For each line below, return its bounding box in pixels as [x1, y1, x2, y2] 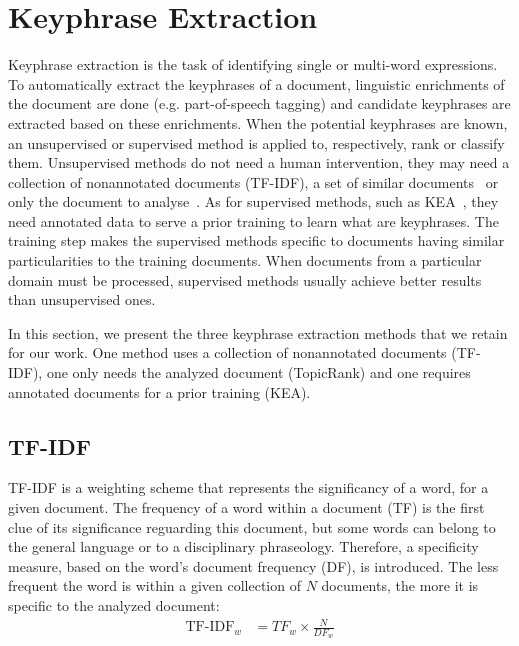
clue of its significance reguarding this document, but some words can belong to [8, 516, 496, 537]
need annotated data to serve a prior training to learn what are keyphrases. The [8, 210, 499, 231]
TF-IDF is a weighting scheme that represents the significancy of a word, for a [8, 477, 489, 498]
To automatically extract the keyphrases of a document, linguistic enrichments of [8, 73, 505, 94]
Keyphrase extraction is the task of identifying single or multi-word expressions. [8, 54, 498, 75]
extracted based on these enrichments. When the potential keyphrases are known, [8, 112, 508, 133]
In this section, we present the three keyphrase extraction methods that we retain [8, 322, 508, 343]
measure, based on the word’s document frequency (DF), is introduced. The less [8, 555, 499, 576]
